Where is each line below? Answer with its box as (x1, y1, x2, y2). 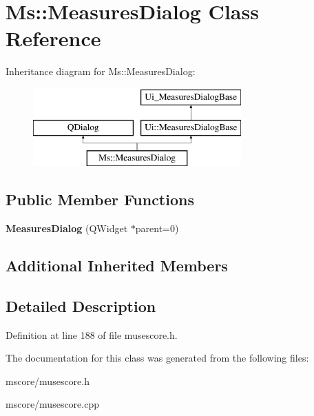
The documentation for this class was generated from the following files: (6, 351, 309, 365)
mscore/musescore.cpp (6, 397, 99, 411)
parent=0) (135, 221, 179, 236)
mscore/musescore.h (6, 373, 90, 388)
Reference (6, 24, 101, 52)
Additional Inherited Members (6, 255, 228, 276)
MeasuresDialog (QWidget (6, 221, 128, 236)
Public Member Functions (6, 189, 194, 210)
